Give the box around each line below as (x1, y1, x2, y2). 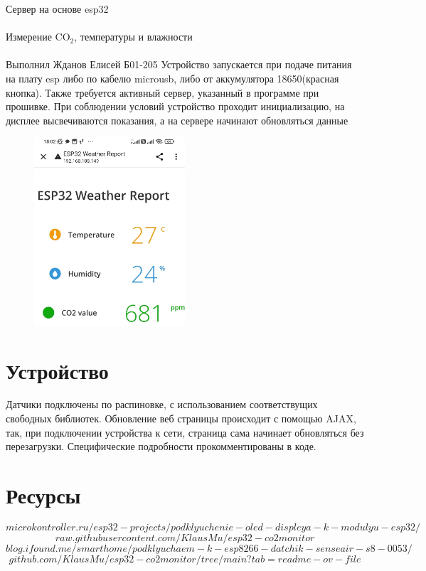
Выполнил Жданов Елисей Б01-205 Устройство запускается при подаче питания (6, 57, 352, 72)
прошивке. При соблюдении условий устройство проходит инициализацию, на (6, 99, 345, 114)
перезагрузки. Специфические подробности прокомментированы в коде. (6, 439, 316, 454)
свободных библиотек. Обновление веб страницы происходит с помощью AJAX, (6, 411, 356, 426)
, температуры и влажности (74, 29, 193, 44)
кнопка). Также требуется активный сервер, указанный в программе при (6, 85, 319, 100)
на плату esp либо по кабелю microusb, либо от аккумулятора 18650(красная (6, 70, 339, 85)
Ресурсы (6, 481, 81, 510)
